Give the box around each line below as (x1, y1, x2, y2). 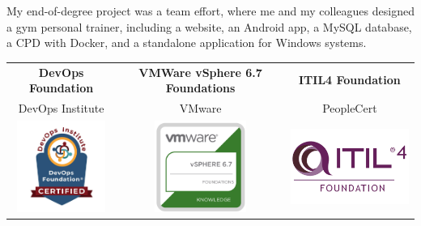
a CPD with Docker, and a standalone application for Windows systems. (6, 34, 367, 51)
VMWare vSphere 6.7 (138, 63, 262, 80)
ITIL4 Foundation (299, 71, 401, 88)
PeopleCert (322, 99, 377, 116)
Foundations (165, 79, 236, 96)
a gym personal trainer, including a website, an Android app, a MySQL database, (6, 18, 412, 35)
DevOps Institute (18, 99, 104, 116)
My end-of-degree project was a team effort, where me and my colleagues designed (6, 2, 415, 19)
